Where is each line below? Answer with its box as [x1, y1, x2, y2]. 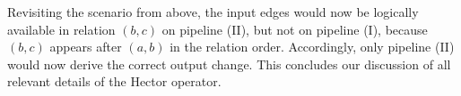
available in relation [7, 20, 116, 38]
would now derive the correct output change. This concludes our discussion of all [7, 54, 451, 73]
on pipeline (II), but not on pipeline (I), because [161, 20, 428, 38]
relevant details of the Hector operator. [7, 72, 222, 91]
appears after [49, 37, 122, 56]
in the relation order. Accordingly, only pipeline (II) [170, 37, 455, 56]
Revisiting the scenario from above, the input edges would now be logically [7, 3, 419, 20]
